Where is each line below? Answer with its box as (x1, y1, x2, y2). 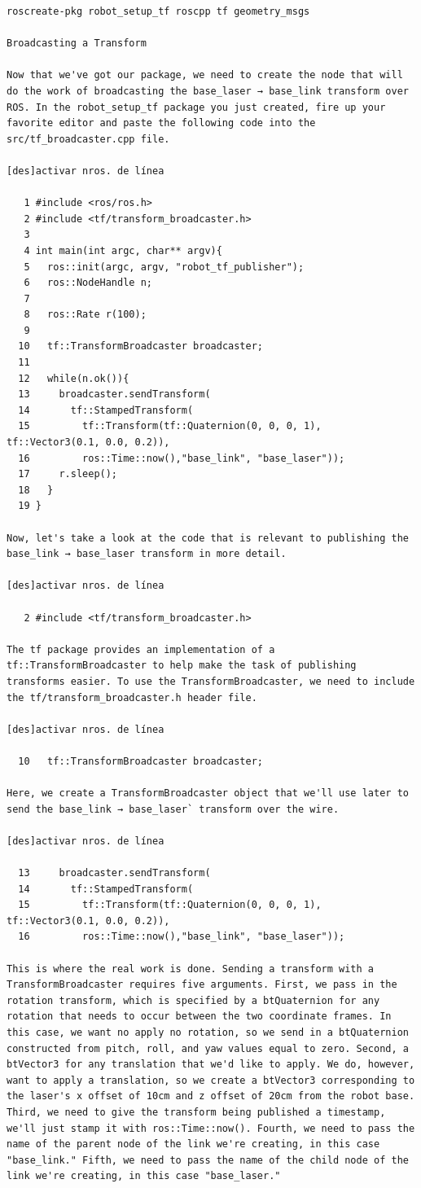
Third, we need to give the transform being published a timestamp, (7, 1106, 386, 1118)
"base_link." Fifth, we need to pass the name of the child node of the (7, 1154, 409, 1166)
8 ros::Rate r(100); (24, 309, 147, 321)
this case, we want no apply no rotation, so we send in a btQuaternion (7, 1027, 409, 1038)
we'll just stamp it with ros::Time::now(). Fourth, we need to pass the (7, 1122, 415, 1134)
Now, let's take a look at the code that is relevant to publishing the (7, 532, 409, 544)
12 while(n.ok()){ (18, 372, 129, 384)
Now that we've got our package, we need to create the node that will (7, 69, 403, 81)
